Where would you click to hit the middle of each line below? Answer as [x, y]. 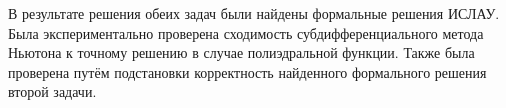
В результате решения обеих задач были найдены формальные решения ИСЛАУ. [254, 13]
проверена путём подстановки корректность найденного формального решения [247, 71]
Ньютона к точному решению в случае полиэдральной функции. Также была [241, 52]
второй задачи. [52, 91]
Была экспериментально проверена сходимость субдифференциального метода [246, 32]
